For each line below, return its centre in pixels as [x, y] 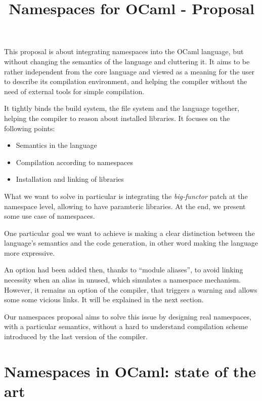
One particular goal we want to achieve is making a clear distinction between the [129, 233]
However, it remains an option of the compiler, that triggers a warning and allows [131, 289]
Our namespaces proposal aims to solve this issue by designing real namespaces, [128, 316]
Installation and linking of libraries [70, 179]
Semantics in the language [56, 145]
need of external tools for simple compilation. [74, 91]
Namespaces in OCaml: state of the [130, 371]
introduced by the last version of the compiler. [76, 336]
